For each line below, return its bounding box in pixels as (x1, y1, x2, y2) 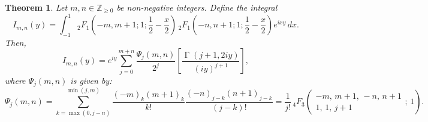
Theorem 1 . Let (5, 1, 68, 13)
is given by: (70, 74, 112, 86)
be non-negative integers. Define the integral (116, 1, 278, 13)
